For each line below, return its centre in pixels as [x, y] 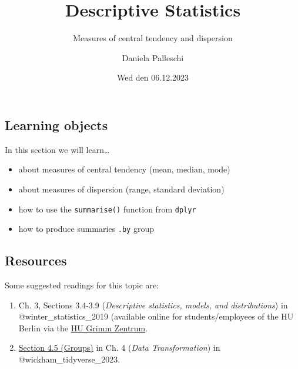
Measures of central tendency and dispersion [153, 38]
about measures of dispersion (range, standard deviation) [121, 189]
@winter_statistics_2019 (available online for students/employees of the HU [156, 316]
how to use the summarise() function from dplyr [107, 209]
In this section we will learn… [57, 149]
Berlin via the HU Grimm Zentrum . [83, 328]
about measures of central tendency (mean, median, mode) [124, 169]
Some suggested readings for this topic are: [82, 285]
